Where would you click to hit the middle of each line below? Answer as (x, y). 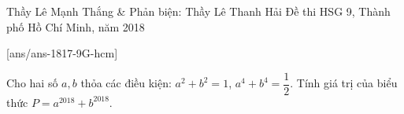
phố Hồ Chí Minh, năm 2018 (76, 26)
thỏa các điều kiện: (126, 83)
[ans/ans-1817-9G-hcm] (62, 53)
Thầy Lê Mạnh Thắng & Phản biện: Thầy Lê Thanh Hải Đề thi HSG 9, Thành (198, 11)
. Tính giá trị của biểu (344, 83)
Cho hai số (32, 83)
